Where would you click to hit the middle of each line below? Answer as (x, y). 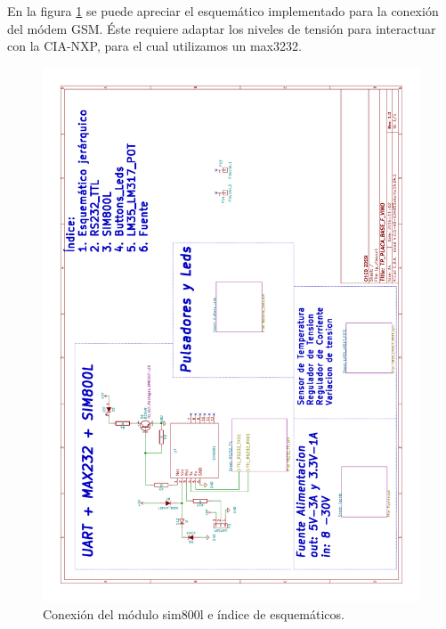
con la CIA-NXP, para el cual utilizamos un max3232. (154, 46)
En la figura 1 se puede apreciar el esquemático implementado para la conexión (223, 11)
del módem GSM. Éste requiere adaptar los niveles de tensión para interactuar (222, 28)
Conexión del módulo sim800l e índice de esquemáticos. (194, 614)
